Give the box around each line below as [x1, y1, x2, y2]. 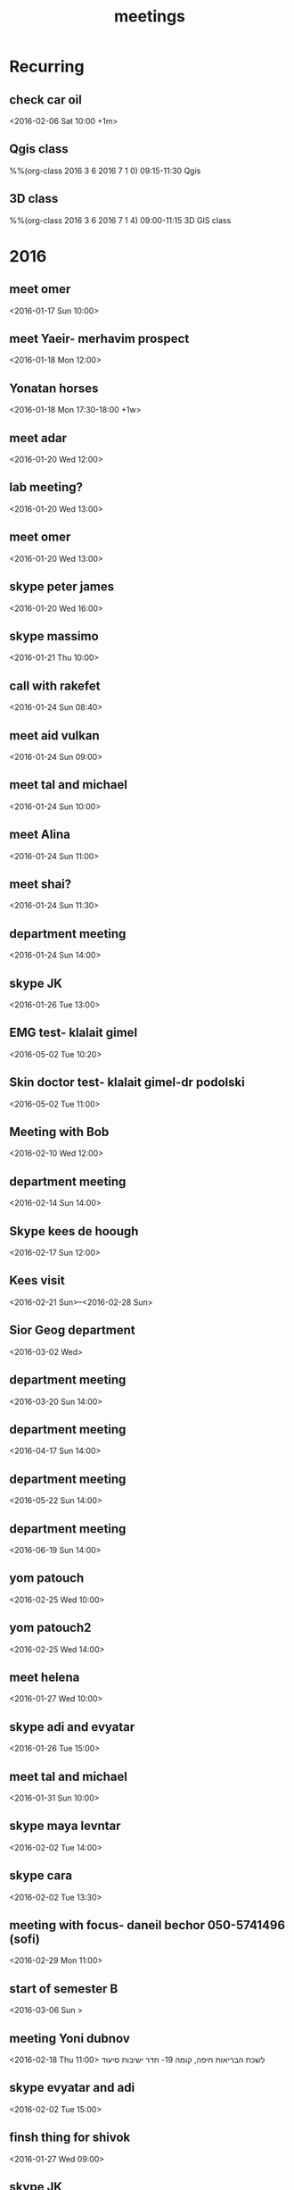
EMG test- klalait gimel [9, 1025, 138, 1041]
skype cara [9, 1868, 73, 1884]
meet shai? [9, 876, 72, 891]
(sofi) [9, 1932, 40, 1947]
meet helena [9, 1669, 80, 1684]
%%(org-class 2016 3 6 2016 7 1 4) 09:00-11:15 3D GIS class [9, 214, 232, 225]
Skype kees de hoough [9, 1224, 139, 1239]
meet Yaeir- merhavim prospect [9, 331, 190, 347]
